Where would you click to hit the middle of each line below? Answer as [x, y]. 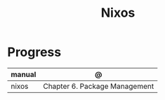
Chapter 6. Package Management [99, 86]
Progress [34, 52]
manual [24, 74]
